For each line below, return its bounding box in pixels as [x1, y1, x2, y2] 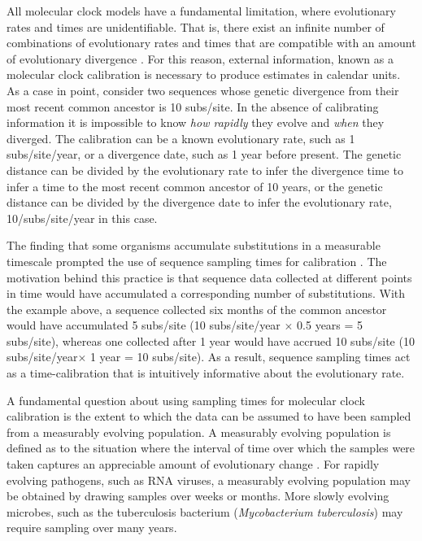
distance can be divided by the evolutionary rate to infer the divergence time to [7, 161, 403, 178]
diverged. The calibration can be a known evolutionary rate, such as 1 [7, 129, 355, 146]
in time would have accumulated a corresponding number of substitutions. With [7, 285, 406, 302]
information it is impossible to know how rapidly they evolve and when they [7, 114, 385, 131]
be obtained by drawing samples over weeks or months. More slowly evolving [7, 487, 389, 504]
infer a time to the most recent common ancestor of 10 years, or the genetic [7, 177, 383, 194]
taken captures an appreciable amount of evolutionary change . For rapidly [7, 456, 380, 473]
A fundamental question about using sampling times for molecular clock [7, 391, 366, 408]
